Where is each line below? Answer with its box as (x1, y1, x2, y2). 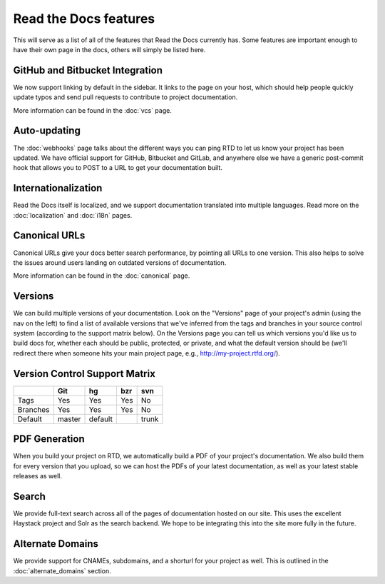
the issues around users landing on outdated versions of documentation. (13, 258, 227, 267)
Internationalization (13, 182, 103, 194)
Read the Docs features (13, 11, 155, 26)
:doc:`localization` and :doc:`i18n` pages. (13, 211, 133, 219)
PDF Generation (13, 433, 85, 445)
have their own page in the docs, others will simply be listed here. (13, 45, 206, 54)
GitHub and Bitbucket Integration (13, 64, 163, 76)
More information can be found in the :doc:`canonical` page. (13, 271, 190, 280)
